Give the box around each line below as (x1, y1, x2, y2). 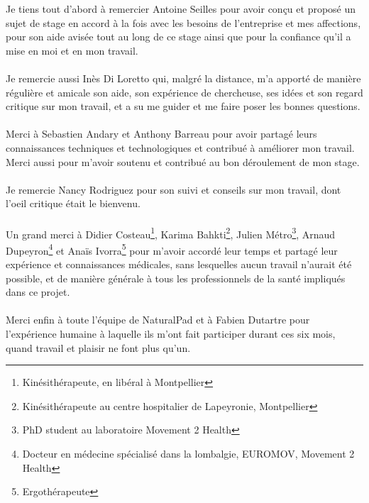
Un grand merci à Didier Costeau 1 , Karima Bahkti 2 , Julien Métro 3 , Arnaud (6, 224, 336, 241)
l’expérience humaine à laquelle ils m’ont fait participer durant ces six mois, (6, 326, 336, 341)
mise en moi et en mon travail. (6, 43, 138, 57)
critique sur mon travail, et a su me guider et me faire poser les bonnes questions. (6, 99, 360, 114)
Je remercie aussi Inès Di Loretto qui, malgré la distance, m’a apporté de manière (6, 70, 361, 85)
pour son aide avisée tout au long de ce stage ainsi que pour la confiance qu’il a (6, 29, 351, 44)
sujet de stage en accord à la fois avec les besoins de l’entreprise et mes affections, (6, 15, 361, 30)
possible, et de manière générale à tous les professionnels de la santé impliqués (6, 270, 346, 285)
